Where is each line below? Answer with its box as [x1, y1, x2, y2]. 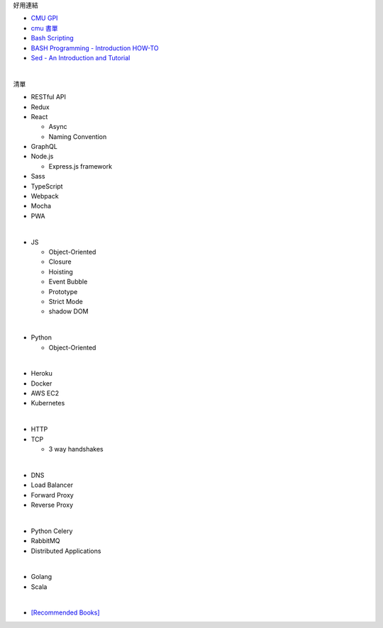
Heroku [30, 369, 52, 378]
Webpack [30, 192, 60, 201]
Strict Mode [48, 297, 83, 305]
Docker [30, 379, 52, 388]
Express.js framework [48, 162, 113, 170]
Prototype [48, 287, 78, 296]
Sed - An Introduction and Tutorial [30, 53, 131, 62]
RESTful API [30, 93, 67, 101]
